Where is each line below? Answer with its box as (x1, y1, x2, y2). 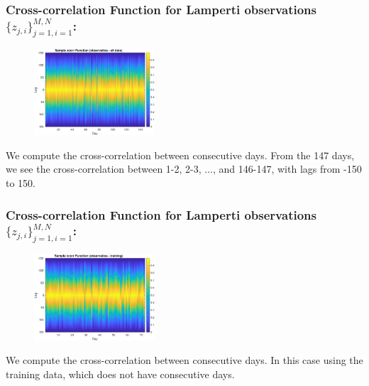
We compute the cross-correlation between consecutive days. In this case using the (6, 353, 363, 368)
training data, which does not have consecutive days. (6, 367, 235, 381)
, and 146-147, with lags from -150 (212, 161, 362, 176)
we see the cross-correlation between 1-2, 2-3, (6, 161, 202, 176)
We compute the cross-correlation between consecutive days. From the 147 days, (6, 147, 355, 162)
